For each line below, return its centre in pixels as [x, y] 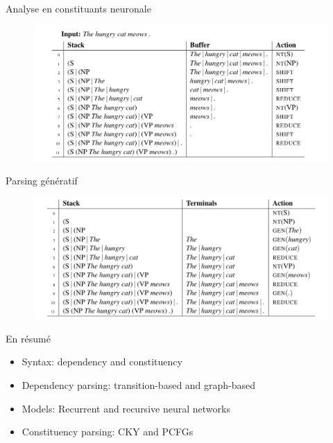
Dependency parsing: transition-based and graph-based [139, 384]
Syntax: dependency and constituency [102, 362]
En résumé [28, 338]
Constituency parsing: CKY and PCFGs [108, 432]
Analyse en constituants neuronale [78, 8]
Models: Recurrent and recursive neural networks [126, 408]
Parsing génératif [42, 181]
